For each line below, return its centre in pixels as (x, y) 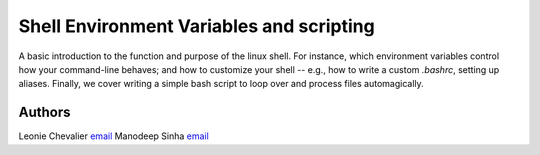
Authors (44, 112)
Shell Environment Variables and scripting (196, 26)
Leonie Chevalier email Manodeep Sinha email (113, 136)
